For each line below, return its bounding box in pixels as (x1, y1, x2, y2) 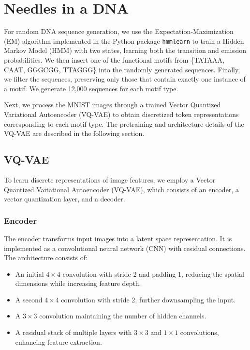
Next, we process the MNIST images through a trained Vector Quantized (4, 100, 221, 110)
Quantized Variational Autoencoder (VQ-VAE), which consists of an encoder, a (4, 184, 239, 194)
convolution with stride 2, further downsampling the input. (61, 294, 236, 304)
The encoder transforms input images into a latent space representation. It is (4, 233, 232, 243)
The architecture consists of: (4, 252, 88, 263)
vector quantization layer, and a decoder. (4, 194, 125, 204)
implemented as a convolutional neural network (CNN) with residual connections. (4, 243, 246, 253)
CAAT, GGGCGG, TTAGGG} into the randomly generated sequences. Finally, (4, 64, 240, 74)
